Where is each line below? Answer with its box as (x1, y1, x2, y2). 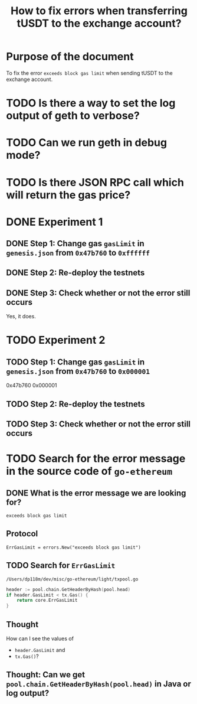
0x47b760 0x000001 (6, 382, 57, 389)
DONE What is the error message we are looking (6, 488, 186, 498)
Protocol (6, 529, 38, 539)
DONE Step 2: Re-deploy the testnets (6, 268, 145, 278)
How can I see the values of (6, 635, 74, 642)
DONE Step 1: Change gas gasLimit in (6, 239, 145, 249)
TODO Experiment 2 (6, 334, 106, 347)
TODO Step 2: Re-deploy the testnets (6, 399, 146, 409)
